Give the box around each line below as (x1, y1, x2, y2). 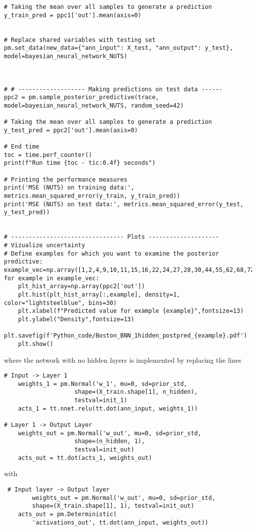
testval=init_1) (74, 397, 128, 404)
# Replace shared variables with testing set (4, 36, 156, 43)
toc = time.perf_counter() (4, 151, 92, 158)
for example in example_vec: (4, 274, 99, 282)
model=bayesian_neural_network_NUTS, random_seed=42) (4, 102, 184, 109)
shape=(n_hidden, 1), (74, 438, 145, 445)
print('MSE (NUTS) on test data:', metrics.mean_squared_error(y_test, (4, 200, 244, 208)
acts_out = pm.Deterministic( (18, 510, 117, 518)
